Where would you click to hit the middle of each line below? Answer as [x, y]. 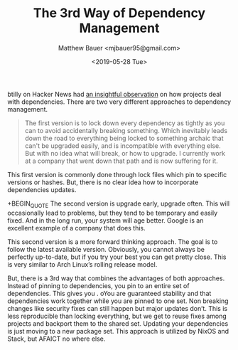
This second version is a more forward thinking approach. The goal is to [113, 242]
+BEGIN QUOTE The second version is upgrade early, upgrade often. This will [118, 204]
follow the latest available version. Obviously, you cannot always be [106, 249]
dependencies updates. [42, 189]
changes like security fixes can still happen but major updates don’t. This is [118, 308]
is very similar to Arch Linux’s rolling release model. [82, 264]
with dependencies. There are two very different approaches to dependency [119, 102]
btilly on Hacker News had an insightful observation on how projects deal [114, 94]
